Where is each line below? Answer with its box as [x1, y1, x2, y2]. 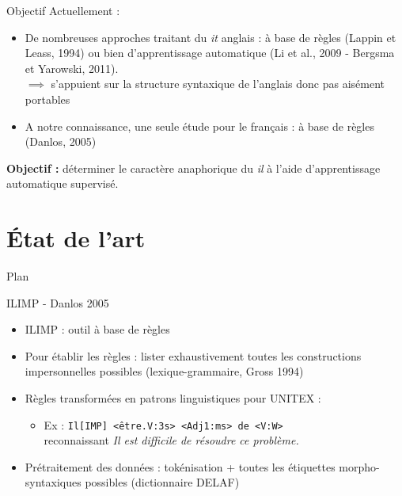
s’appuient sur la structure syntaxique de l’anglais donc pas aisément [51, 75, 385, 92]
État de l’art [6, 222, 146, 254]
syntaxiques [25, 474, 82, 490]
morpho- [339, 458, 380, 475]
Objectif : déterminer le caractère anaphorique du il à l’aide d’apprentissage [6, 159, 381, 176]
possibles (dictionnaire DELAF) [85, 474, 240, 490]
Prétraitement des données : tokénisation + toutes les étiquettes [25, 458, 336, 475]
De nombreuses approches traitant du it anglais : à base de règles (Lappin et [25, 29, 396, 45]
